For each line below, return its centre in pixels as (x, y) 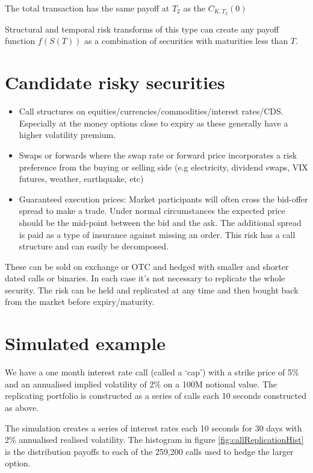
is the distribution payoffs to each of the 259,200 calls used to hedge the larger (149, 451)
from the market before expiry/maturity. (80, 302)
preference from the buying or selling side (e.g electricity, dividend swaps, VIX (163, 167)
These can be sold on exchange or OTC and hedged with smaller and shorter (147, 266)
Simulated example (85, 343)
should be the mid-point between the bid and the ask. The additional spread (160, 222)
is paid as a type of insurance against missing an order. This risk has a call (157, 234)
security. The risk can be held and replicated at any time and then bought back (152, 290)
